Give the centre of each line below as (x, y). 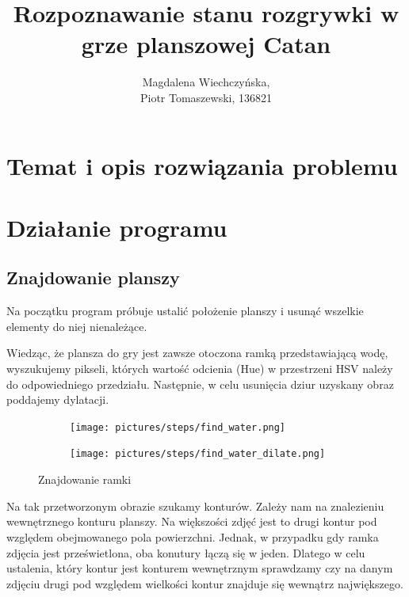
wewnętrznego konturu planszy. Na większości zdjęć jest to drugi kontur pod (192, 521)
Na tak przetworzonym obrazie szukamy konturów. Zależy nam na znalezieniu (195, 506)
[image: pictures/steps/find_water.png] (178, 427)
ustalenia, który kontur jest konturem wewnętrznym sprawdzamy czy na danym (200, 568)
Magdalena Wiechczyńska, (206, 82)
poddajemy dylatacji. (58, 399)
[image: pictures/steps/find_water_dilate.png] (198, 454)
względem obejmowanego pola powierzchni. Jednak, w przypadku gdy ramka (193, 536)
